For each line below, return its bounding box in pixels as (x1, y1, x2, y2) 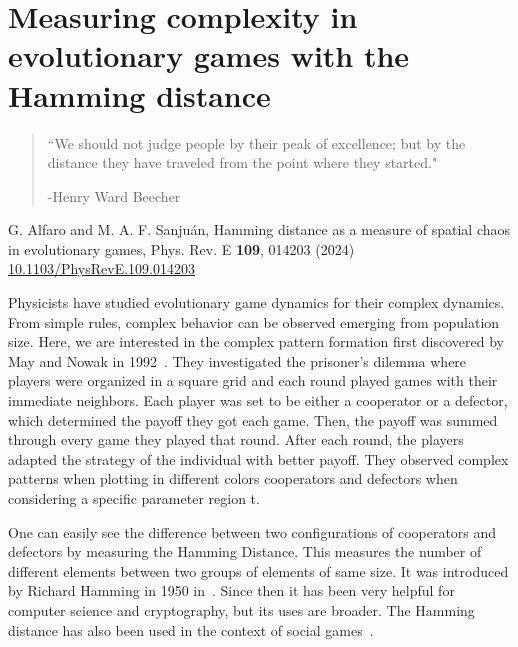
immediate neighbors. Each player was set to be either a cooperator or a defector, (8, 390, 508, 411)
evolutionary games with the (8, 35, 410, 76)
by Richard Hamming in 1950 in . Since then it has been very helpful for (8, 580, 455, 601)
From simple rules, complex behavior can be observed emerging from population (8, 311, 500, 332)
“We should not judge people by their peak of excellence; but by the (47, 132, 466, 153)
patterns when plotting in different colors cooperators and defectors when (8, 468, 458, 489)
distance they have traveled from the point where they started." (47, 152, 438, 173)
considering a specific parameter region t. (8, 488, 260, 508)
